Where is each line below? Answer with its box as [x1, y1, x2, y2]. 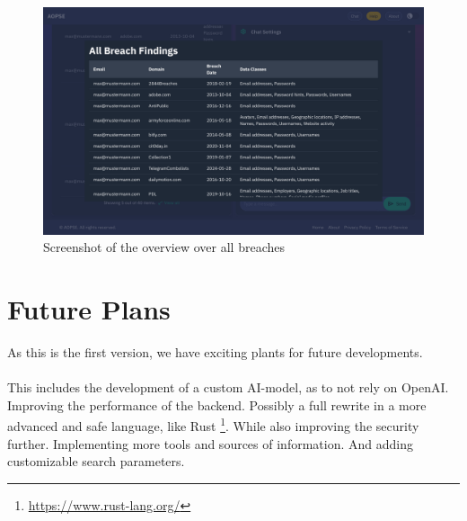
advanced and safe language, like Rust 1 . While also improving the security [7, 414, 419, 435]
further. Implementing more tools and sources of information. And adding [7, 434, 413, 453]
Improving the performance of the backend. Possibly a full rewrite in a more [7, 395, 427, 414]
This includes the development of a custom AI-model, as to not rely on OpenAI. [7, 378, 449, 397]
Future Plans [7, 290, 171, 327]
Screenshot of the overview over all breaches [43, 238, 285, 256]
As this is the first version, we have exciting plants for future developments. [7, 342, 423, 361]
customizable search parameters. [7, 452, 185, 471]
